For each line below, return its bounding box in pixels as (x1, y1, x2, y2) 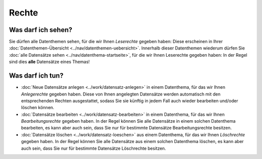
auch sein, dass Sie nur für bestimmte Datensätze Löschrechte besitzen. (21, 145, 166, 151)
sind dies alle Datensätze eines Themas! (9, 59, 90, 65)
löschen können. (21, 105, 54, 111)
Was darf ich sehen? (9, 26, 73, 34)
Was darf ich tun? (9, 72, 64, 80)
